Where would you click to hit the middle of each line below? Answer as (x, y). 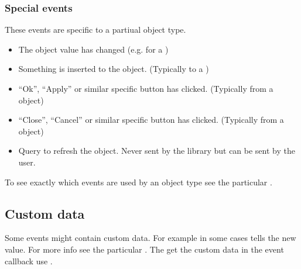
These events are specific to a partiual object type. (95, 30)
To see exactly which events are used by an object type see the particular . (138, 182)
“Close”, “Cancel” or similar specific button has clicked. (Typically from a (151, 120)
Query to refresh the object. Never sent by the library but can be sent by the (157, 151)
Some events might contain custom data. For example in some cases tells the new (150, 238)
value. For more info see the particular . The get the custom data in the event (144, 249)
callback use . (29, 261)
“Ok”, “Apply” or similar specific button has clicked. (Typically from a (146, 88)
